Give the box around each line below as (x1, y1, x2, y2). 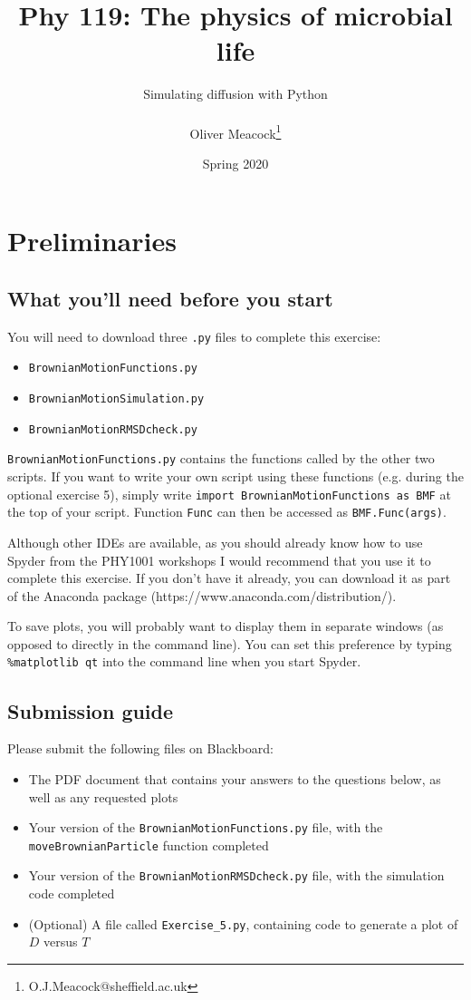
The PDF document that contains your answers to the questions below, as (28, 769, 441, 788)
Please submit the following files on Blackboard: (7, 739, 274, 758)
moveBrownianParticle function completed (28, 835, 269, 854)
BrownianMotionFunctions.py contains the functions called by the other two (7, 449, 435, 468)
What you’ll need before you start (7, 284, 333, 312)
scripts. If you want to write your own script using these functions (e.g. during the (7, 467, 464, 486)
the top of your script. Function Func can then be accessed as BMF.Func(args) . (7, 502, 447, 521)
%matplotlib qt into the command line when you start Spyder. (7, 652, 361, 671)
